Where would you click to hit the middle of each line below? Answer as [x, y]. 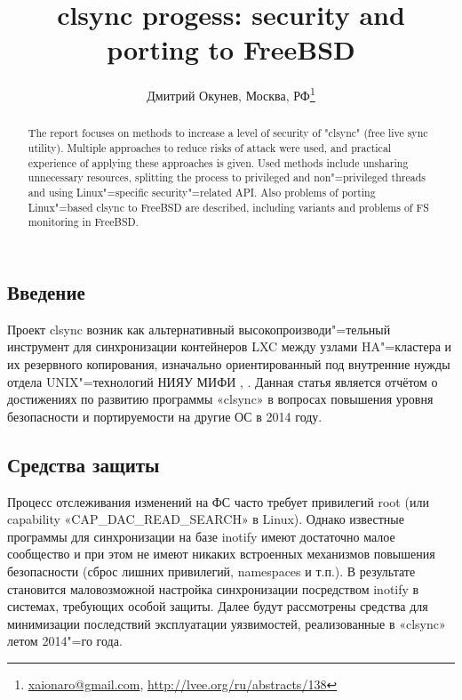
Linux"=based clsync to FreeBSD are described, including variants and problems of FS [228, 207]
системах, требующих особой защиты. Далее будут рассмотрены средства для [218, 606]
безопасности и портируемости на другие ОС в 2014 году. [165, 416]
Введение [46, 291]
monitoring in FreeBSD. [83, 222]
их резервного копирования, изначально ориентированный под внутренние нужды [229, 363]
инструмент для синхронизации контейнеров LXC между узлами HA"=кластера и [230, 346]
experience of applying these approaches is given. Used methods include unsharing [218, 162]
